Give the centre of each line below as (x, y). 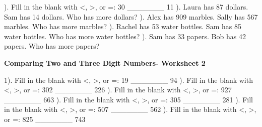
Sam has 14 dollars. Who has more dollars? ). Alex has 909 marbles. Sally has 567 (131, 16)
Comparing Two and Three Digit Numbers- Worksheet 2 (105, 62)
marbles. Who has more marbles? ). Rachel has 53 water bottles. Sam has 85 (123, 26)
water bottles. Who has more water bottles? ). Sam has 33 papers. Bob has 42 (125, 36)
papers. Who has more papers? (52, 46)
